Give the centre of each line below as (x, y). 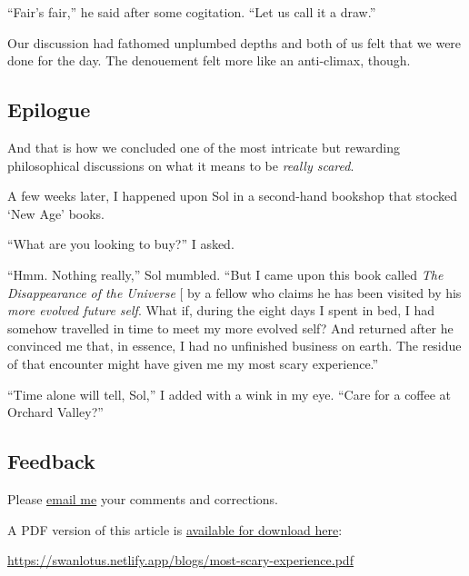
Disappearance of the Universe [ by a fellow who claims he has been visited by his (234, 292)
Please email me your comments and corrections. (143, 498)
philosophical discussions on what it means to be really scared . (181, 165)
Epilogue (49, 109)
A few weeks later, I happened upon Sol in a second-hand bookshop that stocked (233, 196)
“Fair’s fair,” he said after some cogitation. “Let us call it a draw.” (192, 12)
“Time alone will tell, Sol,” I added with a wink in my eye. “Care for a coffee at (230, 394)
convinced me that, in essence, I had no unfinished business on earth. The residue (234, 346)
